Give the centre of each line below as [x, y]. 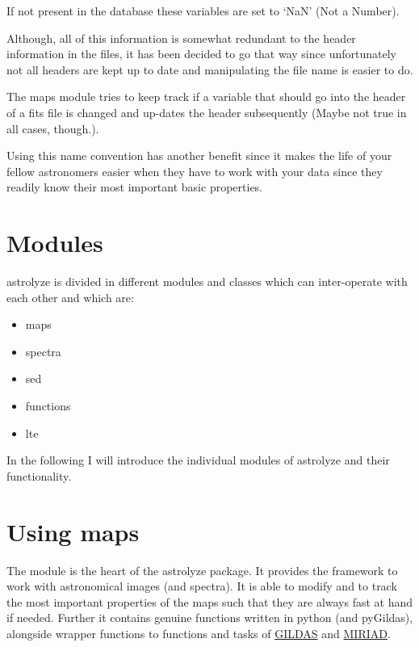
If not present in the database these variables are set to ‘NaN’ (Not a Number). [203, 11]
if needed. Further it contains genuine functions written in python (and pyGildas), [210, 618]
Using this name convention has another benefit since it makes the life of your [199, 155]
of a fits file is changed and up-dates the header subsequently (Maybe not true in [207, 112]
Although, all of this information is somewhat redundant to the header [181, 38]
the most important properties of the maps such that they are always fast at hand [210, 601]
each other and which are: [70, 297]
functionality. [39, 475]
